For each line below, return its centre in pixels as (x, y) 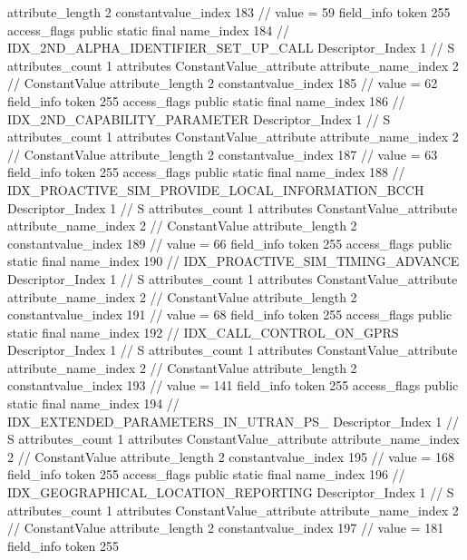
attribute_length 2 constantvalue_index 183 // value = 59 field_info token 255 (229, 12)
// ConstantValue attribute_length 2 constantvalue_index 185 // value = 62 (223, 83)
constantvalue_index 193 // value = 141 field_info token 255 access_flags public (233, 385)
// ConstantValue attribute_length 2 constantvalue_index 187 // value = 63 (223, 154)
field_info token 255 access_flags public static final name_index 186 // (206, 100)
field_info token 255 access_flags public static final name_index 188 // (206, 172)
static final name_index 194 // (93, 403)
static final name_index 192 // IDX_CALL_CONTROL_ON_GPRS (203, 332)
